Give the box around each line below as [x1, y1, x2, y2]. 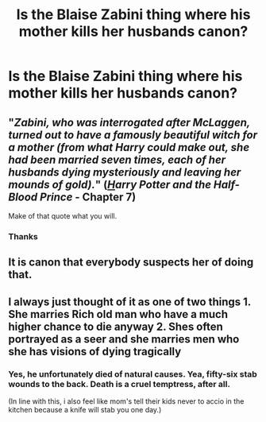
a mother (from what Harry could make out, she [8, 141, 250, 154]
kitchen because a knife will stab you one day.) [8, 405, 162, 414]
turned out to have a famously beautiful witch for [8, 128, 258, 141]
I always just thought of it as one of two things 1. [8, 295, 252, 308]
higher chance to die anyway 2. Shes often [8, 319, 224, 333]
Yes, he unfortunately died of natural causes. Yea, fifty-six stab [8, 368, 258, 379]
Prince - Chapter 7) [39, 190, 137, 203]
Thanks [8, 230, 38, 242]
